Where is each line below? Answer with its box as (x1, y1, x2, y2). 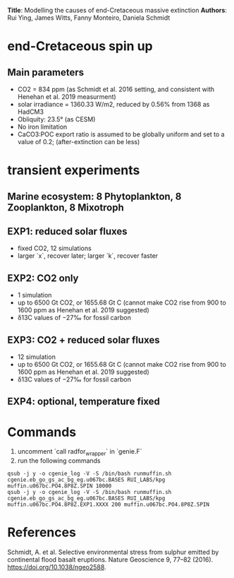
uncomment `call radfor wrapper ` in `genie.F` (17, 447, 142, 458)
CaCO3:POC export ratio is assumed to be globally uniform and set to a (17, 130, 225, 138)
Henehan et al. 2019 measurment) (17, 93, 116, 101)
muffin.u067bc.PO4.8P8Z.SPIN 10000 (7, 483, 112, 490)
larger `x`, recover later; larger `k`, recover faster (17, 252, 159, 260)
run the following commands (17, 456, 101, 465)
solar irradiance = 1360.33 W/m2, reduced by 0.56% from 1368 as (17, 100, 210, 108)
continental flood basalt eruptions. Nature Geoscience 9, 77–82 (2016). (7, 555, 214, 564)
